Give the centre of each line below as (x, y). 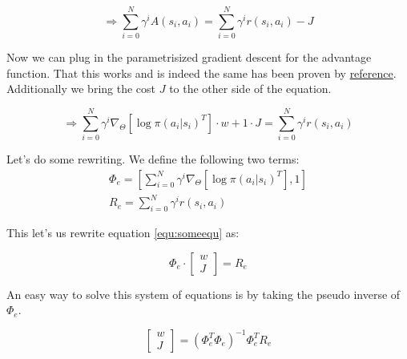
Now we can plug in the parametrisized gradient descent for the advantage (189, 57)
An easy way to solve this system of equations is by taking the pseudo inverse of (203, 294)
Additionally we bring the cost (81, 89)
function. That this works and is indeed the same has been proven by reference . (201, 73)
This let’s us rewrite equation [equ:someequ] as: (123, 232)
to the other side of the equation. (250, 89)
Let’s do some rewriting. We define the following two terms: (153, 159)
